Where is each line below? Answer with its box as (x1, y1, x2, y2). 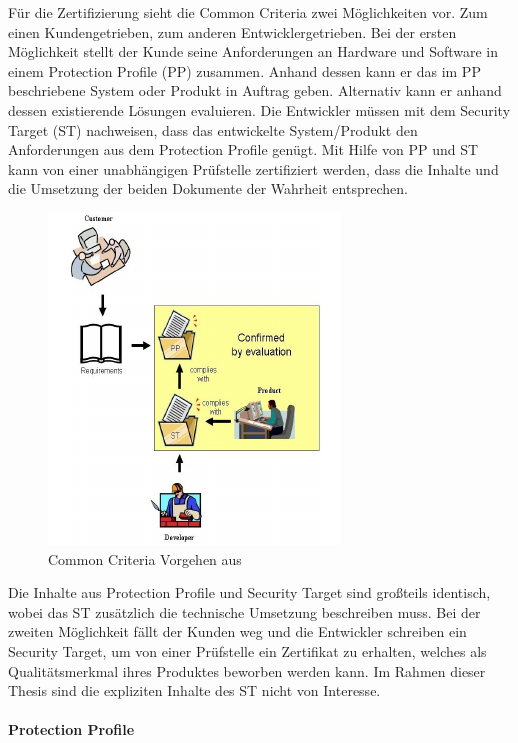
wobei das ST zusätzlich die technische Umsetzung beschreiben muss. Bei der (8, 601, 481, 622)
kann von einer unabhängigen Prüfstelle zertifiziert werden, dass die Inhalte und (8, 158, 499, 179)
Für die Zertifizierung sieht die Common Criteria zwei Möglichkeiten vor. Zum (8, 2, 488, 22)
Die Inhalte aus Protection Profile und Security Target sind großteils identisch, (8, 582, 491, 603)
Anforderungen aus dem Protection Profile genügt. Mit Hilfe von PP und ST (8, 139, 479, 160)
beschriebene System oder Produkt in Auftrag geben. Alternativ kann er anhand (8, 80, 502, 101)
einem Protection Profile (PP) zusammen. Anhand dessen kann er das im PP (8, 60, 481, 81)
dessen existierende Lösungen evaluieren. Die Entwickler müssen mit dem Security (8, 99, 511, 120)
